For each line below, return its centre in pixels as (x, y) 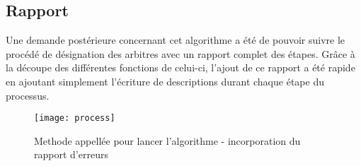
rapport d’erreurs (71, 154)
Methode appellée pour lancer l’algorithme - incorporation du (167, 140)
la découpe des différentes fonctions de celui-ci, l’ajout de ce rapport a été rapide (180, 67)
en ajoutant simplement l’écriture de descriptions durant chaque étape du (165, 81)
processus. (28, 95)
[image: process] (75, 118)
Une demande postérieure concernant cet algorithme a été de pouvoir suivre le (176, 40)
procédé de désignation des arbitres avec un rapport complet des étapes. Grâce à (180, 53)
